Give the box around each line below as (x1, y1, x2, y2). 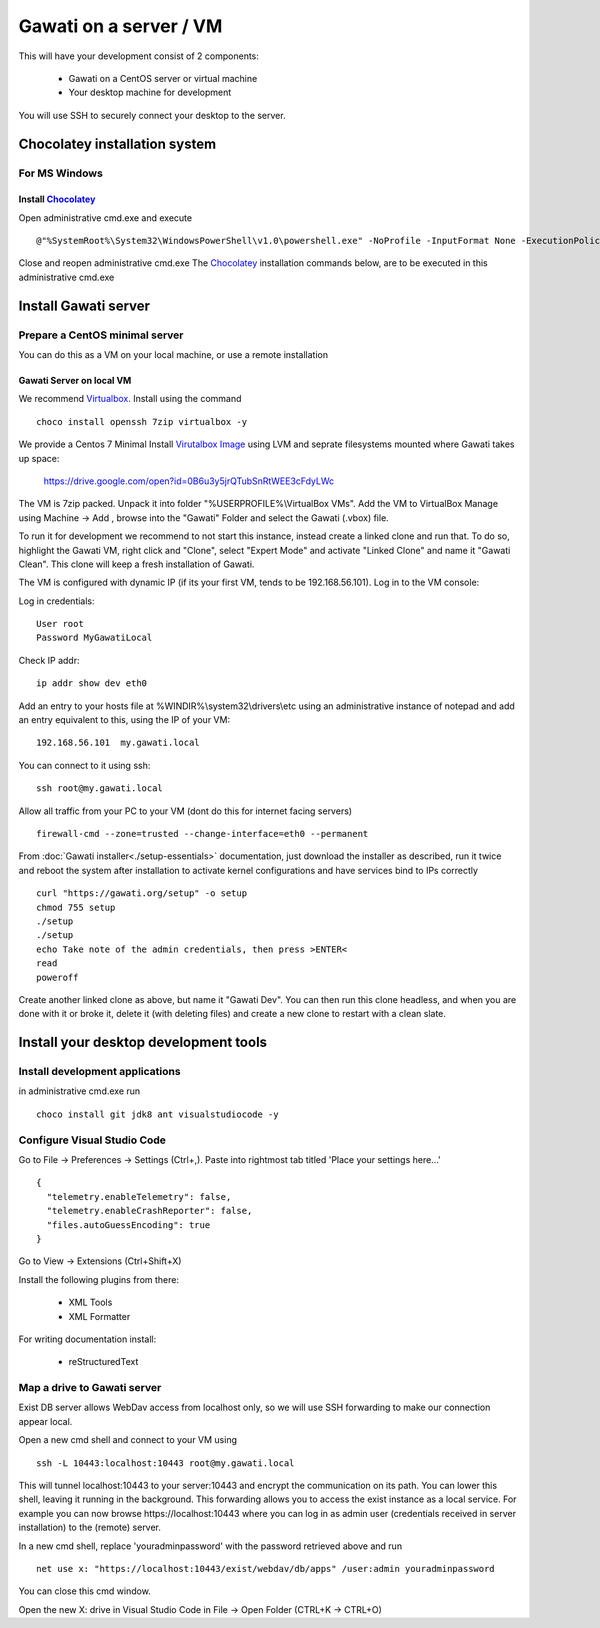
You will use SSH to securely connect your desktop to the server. (18, 109, 286, 121)
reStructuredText (68, 1356, 139, 1368)
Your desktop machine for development (68, 86, 232, 99)
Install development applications (18, 1065, 181, 1079)
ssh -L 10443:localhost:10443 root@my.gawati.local (36, 1457, 295, 1469)
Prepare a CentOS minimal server (18, 328, 184, 342)
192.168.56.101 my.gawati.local (36, 737, 200, 749)
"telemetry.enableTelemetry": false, (46, 1191, 232, 1202)
